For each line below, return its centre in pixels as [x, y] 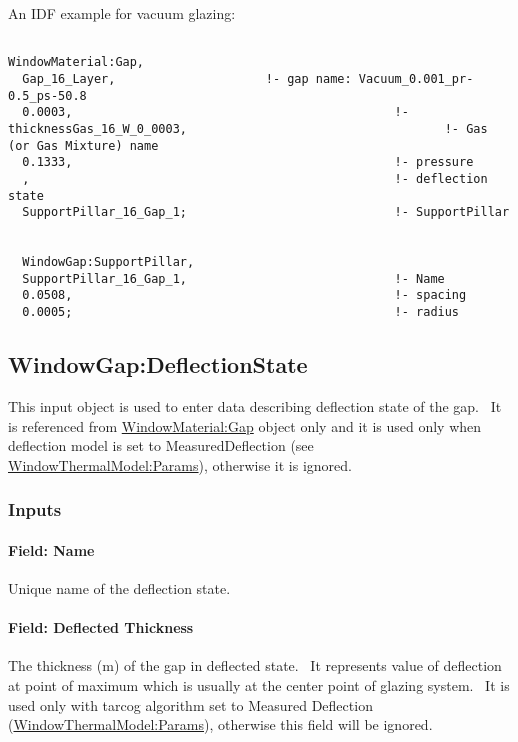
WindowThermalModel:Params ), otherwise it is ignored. [180, 464]
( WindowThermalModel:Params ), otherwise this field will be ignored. [220, 724]
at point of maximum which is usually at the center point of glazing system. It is [259, 684]
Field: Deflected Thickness [101, 627]
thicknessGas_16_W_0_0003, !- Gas [248, 128]
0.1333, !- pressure [248, 162]
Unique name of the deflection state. [119, 587]
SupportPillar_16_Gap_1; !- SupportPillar [266, 212]
